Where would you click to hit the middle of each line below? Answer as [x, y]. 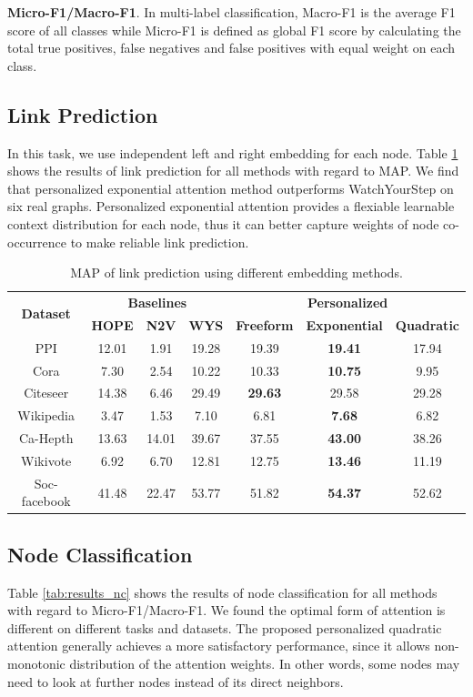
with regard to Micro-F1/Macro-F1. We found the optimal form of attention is [226, 610]
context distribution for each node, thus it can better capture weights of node [223, 223]
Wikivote [46, 460]
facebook [46, 501]
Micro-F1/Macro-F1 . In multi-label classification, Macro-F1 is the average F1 [231, 12]
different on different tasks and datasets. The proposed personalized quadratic [225, 627]
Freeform [265, 324]
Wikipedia [46, 415]
